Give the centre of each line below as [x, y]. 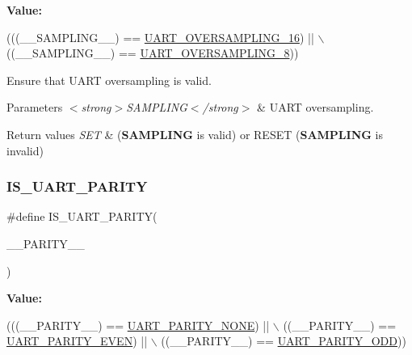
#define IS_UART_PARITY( [82, 216]
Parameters [35, 107]
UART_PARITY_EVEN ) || [77, 341]
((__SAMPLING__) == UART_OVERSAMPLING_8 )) [153, 53]
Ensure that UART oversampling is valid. [109, 80]
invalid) [25, 150]
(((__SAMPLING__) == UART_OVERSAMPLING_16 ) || [160, 37]
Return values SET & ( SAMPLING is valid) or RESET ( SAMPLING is [195, 134]
